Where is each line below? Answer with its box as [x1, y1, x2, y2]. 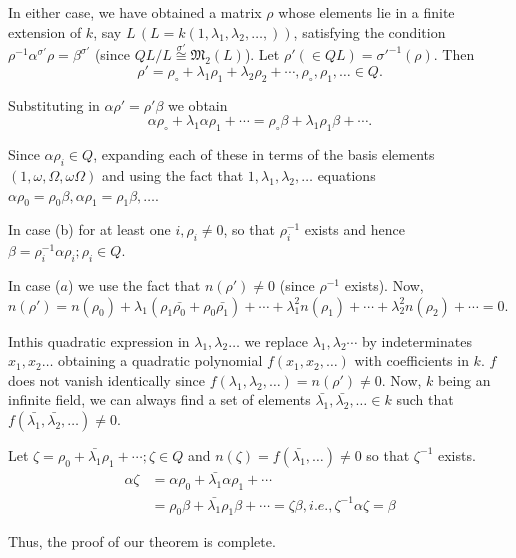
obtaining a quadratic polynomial [58, 350, 263, 371]
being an [438, 369, 491, 390]
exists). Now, [344, 274, 424, 295]
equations [317, 164, 376, 185]
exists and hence [304, 219, 405, 240]
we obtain [168, 94, 228, 115]
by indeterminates [362, 330, 472, 351]
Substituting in [8, 94, 100, 115]
